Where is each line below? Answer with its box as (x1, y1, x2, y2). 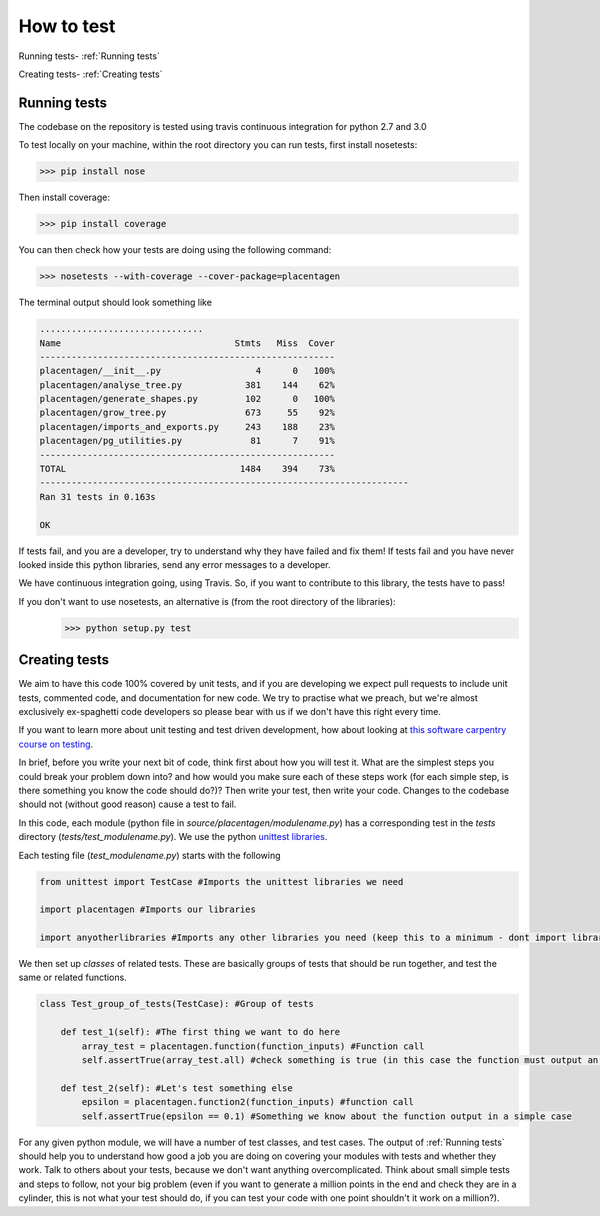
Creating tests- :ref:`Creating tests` (18, 68, 163, 80)
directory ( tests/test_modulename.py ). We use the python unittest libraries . (18, 831, 328, 843)
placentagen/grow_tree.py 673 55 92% (39, 407, 335, 419)
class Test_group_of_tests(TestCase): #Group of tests (39, 998, 314, 1010)
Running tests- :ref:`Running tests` (18, 50, 160, 62)
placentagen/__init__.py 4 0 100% (39, 365, 335, 377)
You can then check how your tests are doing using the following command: (18, 244, 332, 256)
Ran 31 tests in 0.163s (39, 491, 157, 502)
